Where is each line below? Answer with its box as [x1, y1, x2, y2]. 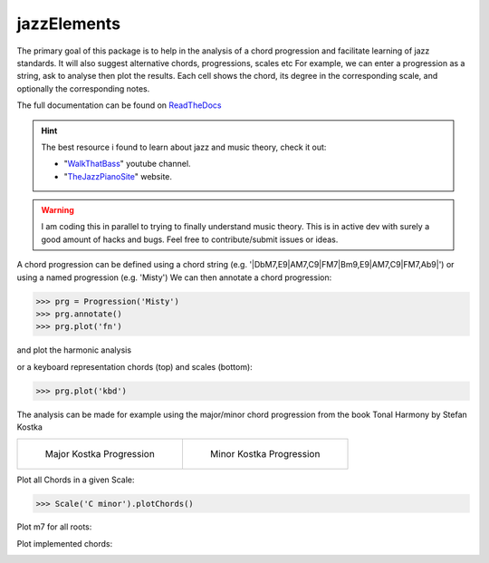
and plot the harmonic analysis [16, 345, 131, 355]
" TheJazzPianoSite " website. [63, 170, 172, 181]
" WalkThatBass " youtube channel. [63, 159, 191, 170]
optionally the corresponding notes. [16, 83, 150, 94]
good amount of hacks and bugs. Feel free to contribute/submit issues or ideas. [41, 234, 339, 245]
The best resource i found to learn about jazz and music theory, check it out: [41, 141, 327, 152]
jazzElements [16, 14, 121, 34]
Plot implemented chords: [16, 538, 113, 548]
